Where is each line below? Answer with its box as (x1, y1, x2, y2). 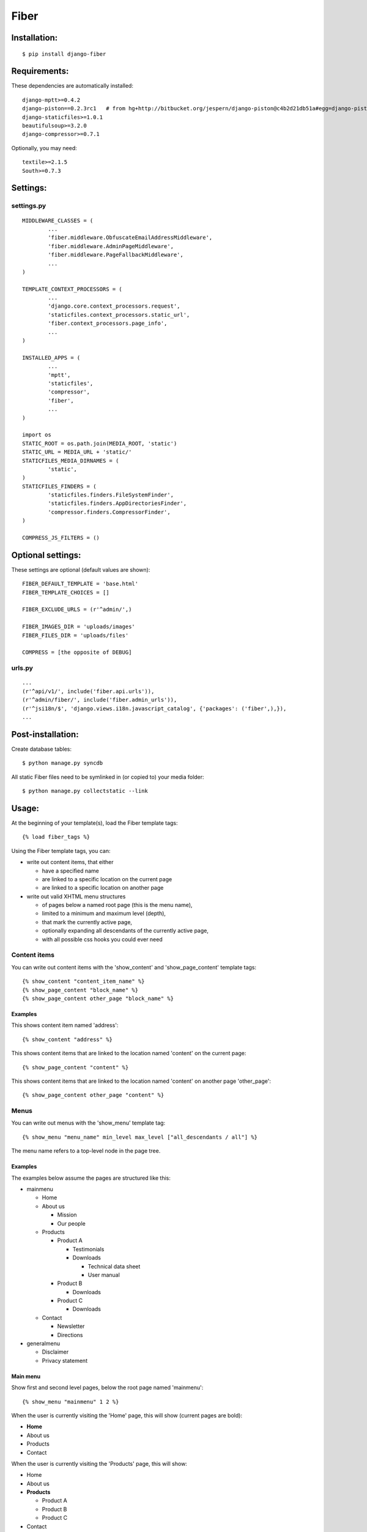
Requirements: (11, 66, 69, 77)
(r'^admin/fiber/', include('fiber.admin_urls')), (22, 696, 177, 703)
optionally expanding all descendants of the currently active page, (42, 927, 209, 935)
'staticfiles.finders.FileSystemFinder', (48, 491, 174, 499)
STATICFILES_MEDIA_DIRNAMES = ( (22, 457, 119, 464)
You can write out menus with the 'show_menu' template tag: (11, 1119, 165, 1127)
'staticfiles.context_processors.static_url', (48, 311, 190, 318)
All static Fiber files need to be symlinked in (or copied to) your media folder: (11, 773, 204, 781)
